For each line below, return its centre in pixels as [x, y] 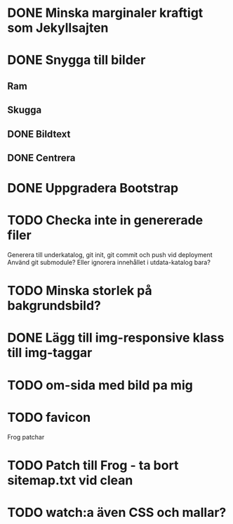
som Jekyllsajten [58, 28]
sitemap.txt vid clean [70, 480]
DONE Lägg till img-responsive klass [116, 338]
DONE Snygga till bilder [76, 60]
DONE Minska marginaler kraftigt [105, 13]
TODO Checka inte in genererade [105, 220]
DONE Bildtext [39, 134]
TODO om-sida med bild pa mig [100, 385]
